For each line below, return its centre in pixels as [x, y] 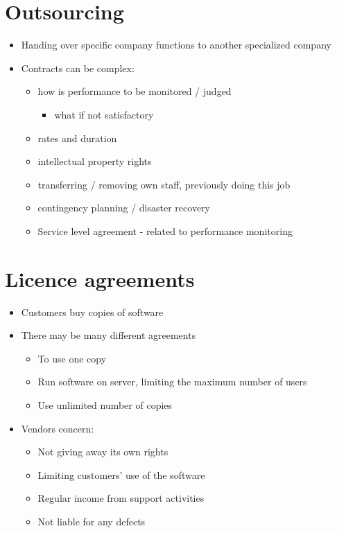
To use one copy [72, 358]
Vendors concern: [58, 428]
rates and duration [77, 138]
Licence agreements [100, 278]
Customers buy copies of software [92, 312]
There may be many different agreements [109, 335]
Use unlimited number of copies [105, 404]
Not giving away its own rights [103, 452]
